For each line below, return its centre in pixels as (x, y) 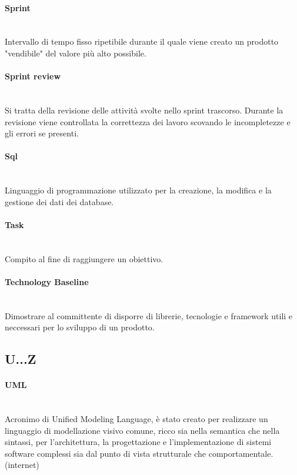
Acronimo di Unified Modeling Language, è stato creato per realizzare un (136, 419)
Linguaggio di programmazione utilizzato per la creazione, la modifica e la (138, 190)
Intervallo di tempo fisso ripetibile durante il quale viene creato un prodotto (142, 41)
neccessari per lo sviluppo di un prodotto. (80, 327)
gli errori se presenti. (42, 133)
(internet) (22, 465)
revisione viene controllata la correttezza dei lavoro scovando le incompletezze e (148, 121)
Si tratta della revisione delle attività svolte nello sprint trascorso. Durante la (144, 110)
